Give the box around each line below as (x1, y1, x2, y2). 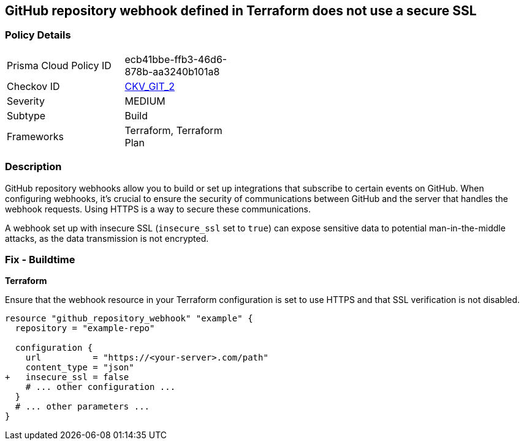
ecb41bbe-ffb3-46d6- (124, 53, 227, 65)
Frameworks (7, 130, 64, 143)
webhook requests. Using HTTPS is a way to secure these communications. (5, 203, 311, 214)
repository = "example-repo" (15, 323, 155, 334)
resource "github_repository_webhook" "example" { (5, 313, 253, 324)
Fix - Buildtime (5, 253, 75, 266)
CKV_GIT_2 (124, 80, 175, 92)
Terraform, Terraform (124, 124, 222, 136)
